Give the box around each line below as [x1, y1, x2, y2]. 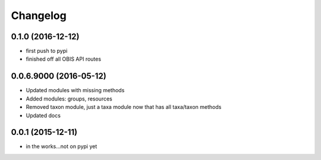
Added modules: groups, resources [26, 95, 112, 102]
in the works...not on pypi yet [26, 143, 97, 150]
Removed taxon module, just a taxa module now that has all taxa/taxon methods [26, 103, 222, 111]
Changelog [11, 9, 67, 22]
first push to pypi [26, 48, 68, 55]
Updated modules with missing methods [26, 87, 125, 94]
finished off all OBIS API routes [26, 55, 101, 62]
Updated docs [26, 112, 61, 119]
